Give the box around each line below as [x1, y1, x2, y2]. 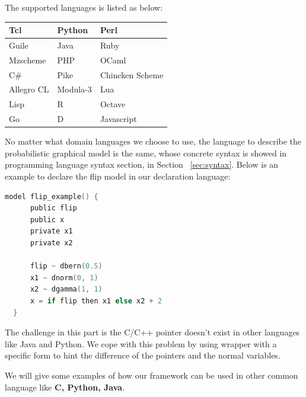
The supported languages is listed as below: [5, 1, 163, 13]
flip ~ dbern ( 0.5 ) [30, 262, 103, 271]
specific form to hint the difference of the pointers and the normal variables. [5, 349, 280, 361]
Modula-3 [57, 83, 92, 95]
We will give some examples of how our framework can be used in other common [5, 369, 298, 381]
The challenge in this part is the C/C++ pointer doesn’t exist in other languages [5, 326, 300, 338]
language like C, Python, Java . [5, 380, 125, 393]
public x [30, 215, 65, 224]
